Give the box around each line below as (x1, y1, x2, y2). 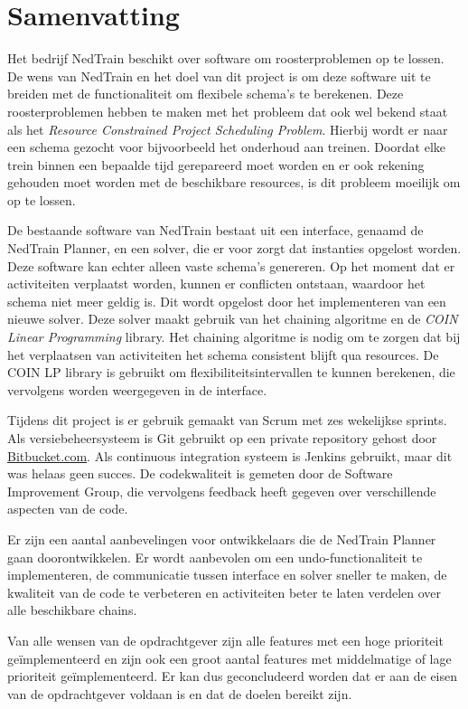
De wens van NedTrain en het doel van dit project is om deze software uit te (7, 66, 431, 85)
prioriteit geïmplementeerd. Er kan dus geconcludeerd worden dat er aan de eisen (7, 666, 458, 685)
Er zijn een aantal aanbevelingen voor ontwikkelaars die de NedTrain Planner (7, 529, 436, 548)
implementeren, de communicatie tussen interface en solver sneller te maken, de (7, 565, 447, 584)
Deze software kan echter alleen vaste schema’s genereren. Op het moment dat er (7, 256, 455, 275)
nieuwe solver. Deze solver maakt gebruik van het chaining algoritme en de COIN (7, 309, 458, 328)
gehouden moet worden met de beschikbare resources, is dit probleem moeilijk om (7, 173, 461, 192)
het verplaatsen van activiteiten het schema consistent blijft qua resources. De (7, 345, 439, 364)
